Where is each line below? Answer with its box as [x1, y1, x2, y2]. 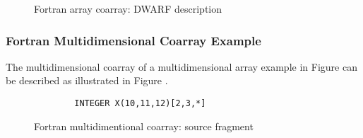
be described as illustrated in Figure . [6, 73, 168, 88]
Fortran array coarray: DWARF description [34, 1, 222, 16]
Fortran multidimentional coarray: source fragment [34, 118, 254, 133]
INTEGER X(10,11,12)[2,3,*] [74, 98, 206, 108]
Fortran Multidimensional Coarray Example [6, 31, 261, 49]
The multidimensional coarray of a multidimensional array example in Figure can [6, 59, 357, 74]
